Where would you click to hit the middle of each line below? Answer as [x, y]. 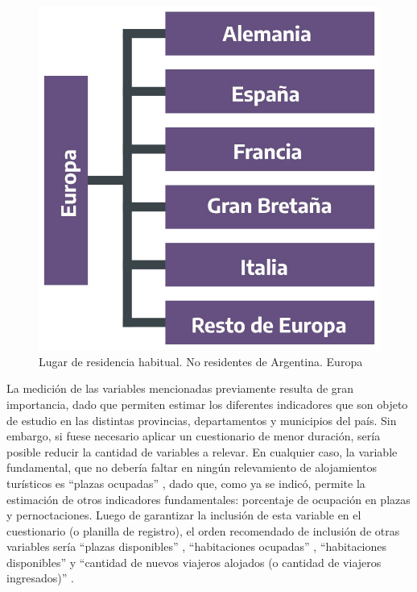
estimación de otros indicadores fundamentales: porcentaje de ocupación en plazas [208, 499]
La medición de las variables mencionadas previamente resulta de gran [180, 388]
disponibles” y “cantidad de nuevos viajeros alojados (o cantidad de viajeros [194, 562]
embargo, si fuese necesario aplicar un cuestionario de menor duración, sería [194, 436]
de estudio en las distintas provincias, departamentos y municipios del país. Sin [202, 420]
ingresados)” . [40, 578]
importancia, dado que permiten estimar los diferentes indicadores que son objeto [207, 404]
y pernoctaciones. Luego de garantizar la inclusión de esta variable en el [184, 515]
